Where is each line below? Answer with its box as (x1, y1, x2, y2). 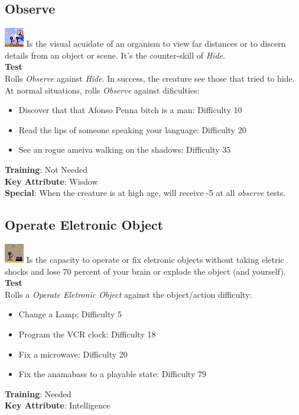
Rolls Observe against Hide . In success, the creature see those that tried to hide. (5, 72, 295, 84)
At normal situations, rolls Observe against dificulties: (5, 83, 200, 96)
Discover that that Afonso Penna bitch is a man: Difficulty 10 (18, 104, 242, 116)
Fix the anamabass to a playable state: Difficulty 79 (18, 368, 206, 380)
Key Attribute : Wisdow (5, 175, 98, 187)
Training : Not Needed (5, 163, 88, 175)
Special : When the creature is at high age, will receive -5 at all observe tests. (5, 186, 286, 199)
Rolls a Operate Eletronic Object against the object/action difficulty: (5, 288, 252, 300)
